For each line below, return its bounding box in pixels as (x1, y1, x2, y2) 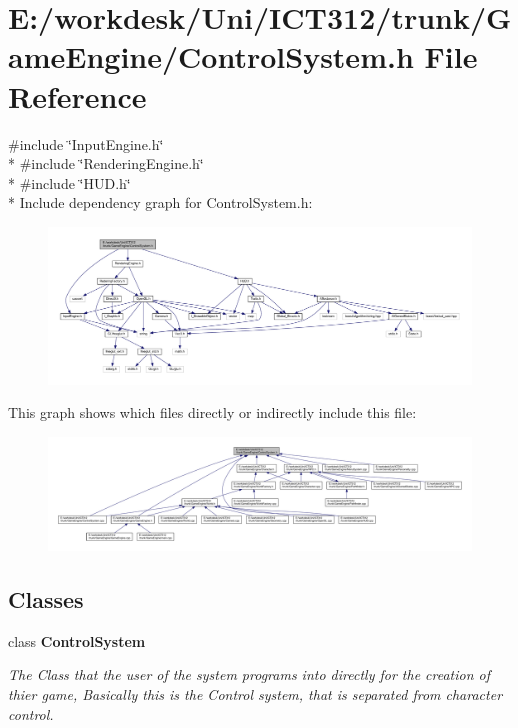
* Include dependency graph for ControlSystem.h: (8, 192, 313, 213)
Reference (8, 75, 147, 116)
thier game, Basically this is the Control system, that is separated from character (8, 684, 503, 705)
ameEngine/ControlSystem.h (8, 36, 414, 77)
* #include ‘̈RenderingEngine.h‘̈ (8, 153, 204, 174)
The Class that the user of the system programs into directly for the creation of (8, 664, 491, 685)
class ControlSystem (8, 630, 146, 651)
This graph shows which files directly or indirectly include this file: (8, 402, 417, 423)
